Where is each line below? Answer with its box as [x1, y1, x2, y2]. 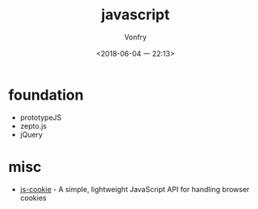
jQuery [19, 129, 43, 139]
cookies [19, 193, 47, 203]
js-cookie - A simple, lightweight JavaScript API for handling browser [19, 184, 250, 194]
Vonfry [123, 32, 148, 42]
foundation [8, 86, 84, 104]
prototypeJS [19, 113, 62, 122]
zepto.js [19, 121, 47, 130]
